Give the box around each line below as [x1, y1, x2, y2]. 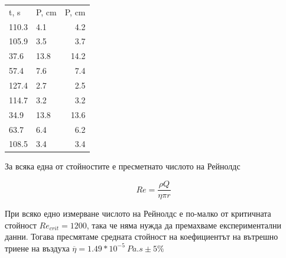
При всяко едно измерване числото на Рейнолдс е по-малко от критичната [5, 207, 271, 220]
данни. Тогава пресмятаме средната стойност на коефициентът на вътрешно [5, 230, 278, 243]
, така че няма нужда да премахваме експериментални [86, 218, 281, 231]
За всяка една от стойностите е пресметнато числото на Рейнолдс [5, 160, 240, 172]
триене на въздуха [5, 241, 70, 254]
